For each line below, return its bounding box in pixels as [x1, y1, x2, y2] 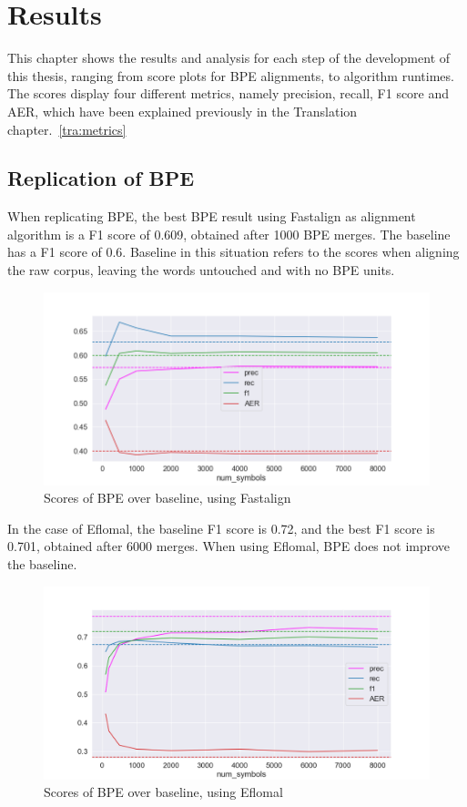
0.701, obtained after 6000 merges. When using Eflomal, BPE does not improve [7, 536, 451, 556]
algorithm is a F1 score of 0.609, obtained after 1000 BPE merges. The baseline [7, 224, 451, 243]
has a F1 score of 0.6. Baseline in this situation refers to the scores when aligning [7, 242, 460, 261]
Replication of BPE [7, 164, 195, 192]
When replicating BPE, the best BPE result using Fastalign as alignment [7, 207, 416, 226]
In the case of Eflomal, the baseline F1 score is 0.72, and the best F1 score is [7, 518, 435, 537]
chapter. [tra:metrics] [7, 119, 127, 138]
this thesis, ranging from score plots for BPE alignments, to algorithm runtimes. [7, 66, 454, 85]
